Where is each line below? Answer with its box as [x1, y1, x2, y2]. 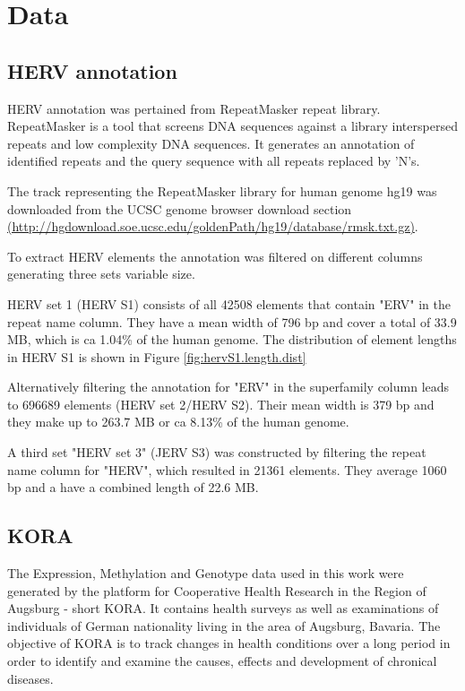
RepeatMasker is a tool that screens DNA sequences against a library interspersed [7, 117, 458, 135]
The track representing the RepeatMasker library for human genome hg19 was [7, 181, 437, 200]
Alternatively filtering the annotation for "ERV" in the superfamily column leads [7, 377, 450, 396]
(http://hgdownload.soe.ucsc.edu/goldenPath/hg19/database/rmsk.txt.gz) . [7, 217, 418, 236]
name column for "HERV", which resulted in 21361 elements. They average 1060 [7, 460, 447, 479]
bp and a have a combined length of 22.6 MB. [7, 478, 259, 497]
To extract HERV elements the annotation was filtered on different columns [7, 246, 423, 265]
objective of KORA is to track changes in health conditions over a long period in [7, 634, 451, 652]
